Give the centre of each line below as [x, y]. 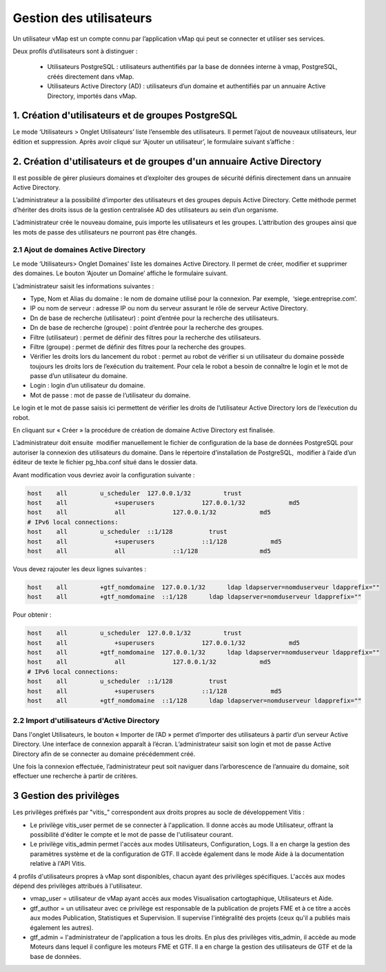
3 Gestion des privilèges [66, 796]
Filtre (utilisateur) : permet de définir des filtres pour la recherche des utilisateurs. [145, 337]
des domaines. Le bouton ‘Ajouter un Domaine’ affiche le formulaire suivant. [120, 273]
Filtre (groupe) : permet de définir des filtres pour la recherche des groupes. [138, 347]
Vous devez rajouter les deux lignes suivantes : [80, 568]
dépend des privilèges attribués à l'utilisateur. [78, 886]
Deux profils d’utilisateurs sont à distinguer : [75, 51]
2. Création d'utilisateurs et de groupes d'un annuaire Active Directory [167, 161]
